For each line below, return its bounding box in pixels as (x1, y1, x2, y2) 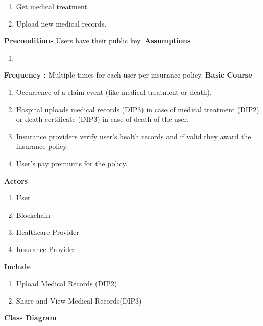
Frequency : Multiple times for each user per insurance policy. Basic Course (4, 69, 252, 80)
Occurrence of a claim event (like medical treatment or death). (16, 86, 212, 97)
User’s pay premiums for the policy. (16, 158, 128, 168)
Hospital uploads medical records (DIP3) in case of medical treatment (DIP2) (16, 104, 259, 114)
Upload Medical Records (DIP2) (16, 278, 117, 289)
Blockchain (16, 209, 51, 220)
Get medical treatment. (16, 1, 89, 11)
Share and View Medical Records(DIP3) (16, 295, 142, 306)
